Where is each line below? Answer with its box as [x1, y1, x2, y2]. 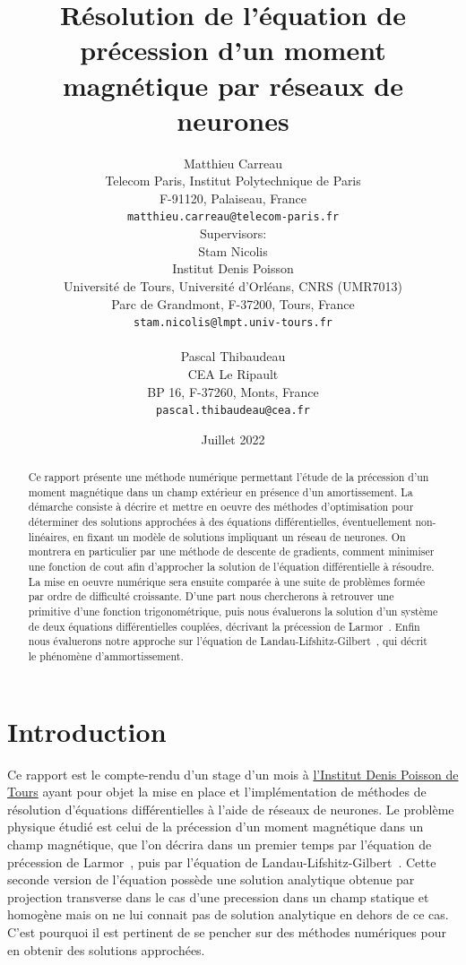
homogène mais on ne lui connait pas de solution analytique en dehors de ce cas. [7, 905, 449, 924]
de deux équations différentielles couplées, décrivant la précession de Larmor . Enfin [28, 618, 420, 633]
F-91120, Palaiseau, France [159, 188, 307, 207]
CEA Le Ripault [187, 364, 279, 383]
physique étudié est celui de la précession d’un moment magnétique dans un [7, 817, 424, 836]
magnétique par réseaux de [63, 66, 403, 103]
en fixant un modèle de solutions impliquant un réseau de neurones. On [73, 529, 406, 544]
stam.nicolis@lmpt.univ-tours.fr [134, 316, 332, 330]
